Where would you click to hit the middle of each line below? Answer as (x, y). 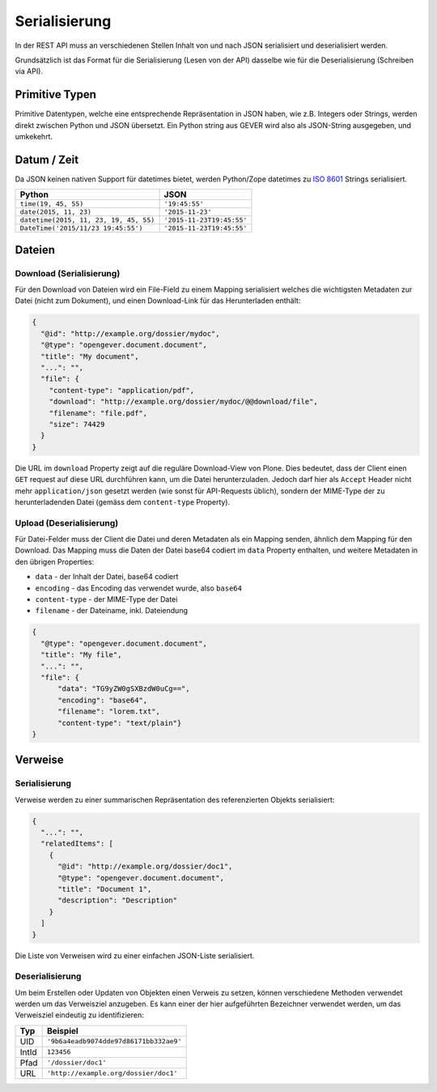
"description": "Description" (118, 900)
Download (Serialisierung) (68, 273)
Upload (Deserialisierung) (67, 523)
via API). (29, 71)
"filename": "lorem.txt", (109, 712)
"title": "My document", (90, 356)
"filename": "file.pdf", (98, 413)
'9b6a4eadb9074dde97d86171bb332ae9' (114, 1041)
